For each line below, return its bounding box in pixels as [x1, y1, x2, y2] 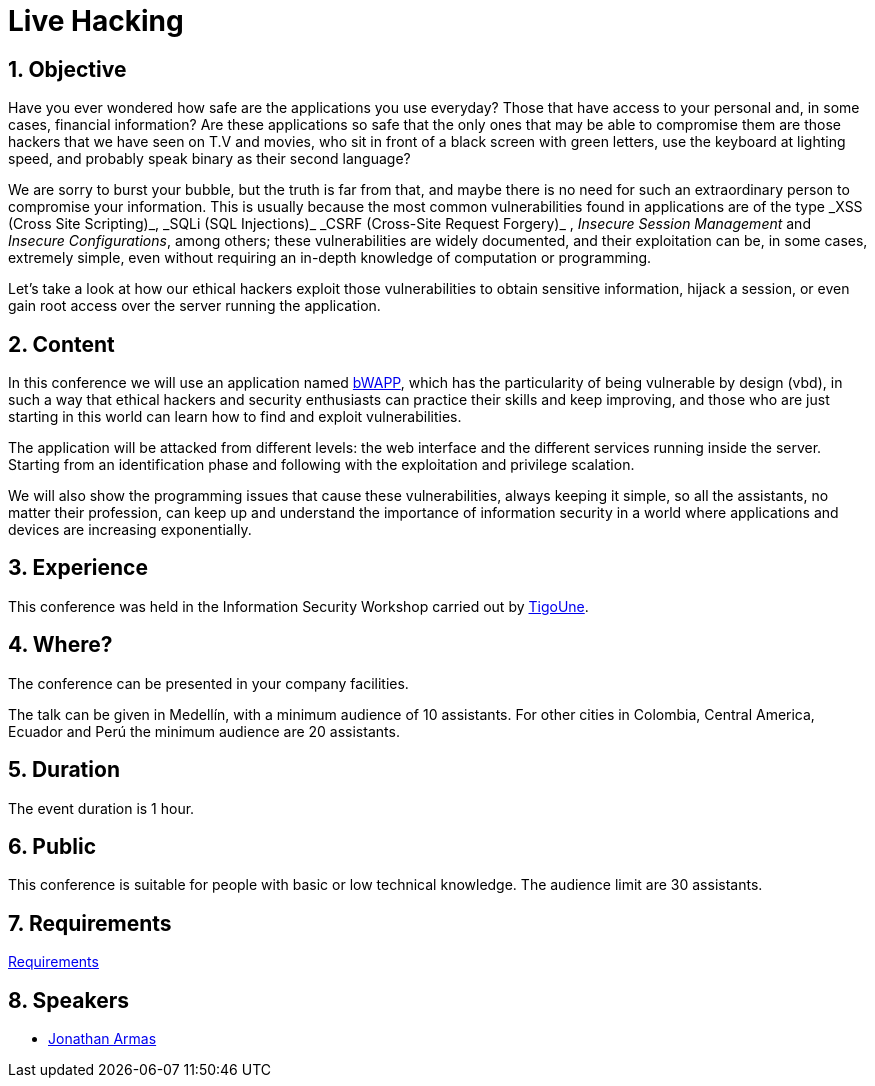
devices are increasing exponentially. [8, 521, 252, 539]
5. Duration [8, 757, 120, 783]
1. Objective [8, 56, 127, 82]
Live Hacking [8, 4, 184, 38]
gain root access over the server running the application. [8, 297, 381, 315]
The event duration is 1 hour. [8, 799, 195, 817]
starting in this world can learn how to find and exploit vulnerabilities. [8, 408, 462, 426]
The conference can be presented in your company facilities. [8, 674, 409, 692]
